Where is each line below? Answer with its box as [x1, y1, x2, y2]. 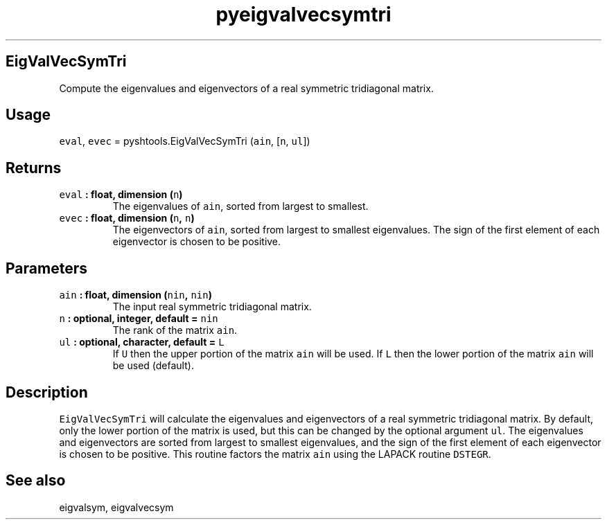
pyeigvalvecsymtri [215, 3, 392, 26]
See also [6, 472, 66, 490]
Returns [6, 159, 62, 177]
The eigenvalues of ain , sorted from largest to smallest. [112, 200, 369, 213]
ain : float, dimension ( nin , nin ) [59, 289, 212, 301]
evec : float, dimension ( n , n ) [59, 212, 195, 224]
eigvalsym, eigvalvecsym [59, 501, 174, 513]
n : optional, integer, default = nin [59, 312, 218, 325]
